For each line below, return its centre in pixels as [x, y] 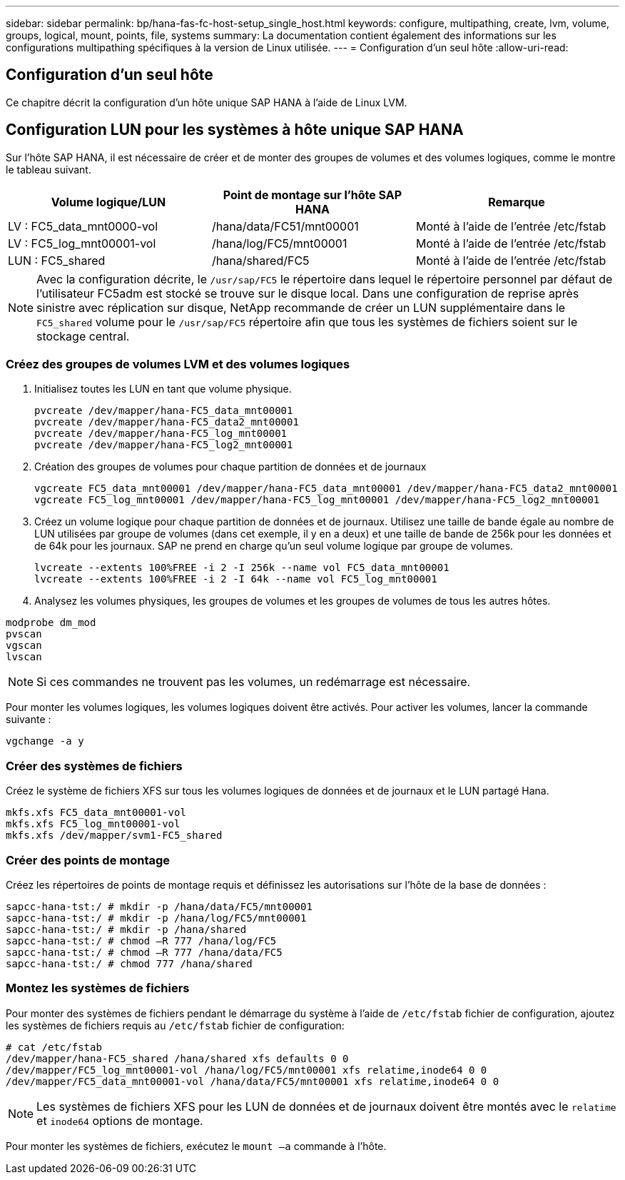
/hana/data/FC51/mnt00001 [285, 226]
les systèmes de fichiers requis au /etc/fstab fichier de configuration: [175, 1025]
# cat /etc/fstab [54, 1047]
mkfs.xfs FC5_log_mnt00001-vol [93, 824]
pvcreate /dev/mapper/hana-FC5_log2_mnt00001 [164, 445]
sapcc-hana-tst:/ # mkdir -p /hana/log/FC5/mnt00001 [156, 918]
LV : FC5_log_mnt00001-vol [82, 243]
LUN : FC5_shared [57, 260]
